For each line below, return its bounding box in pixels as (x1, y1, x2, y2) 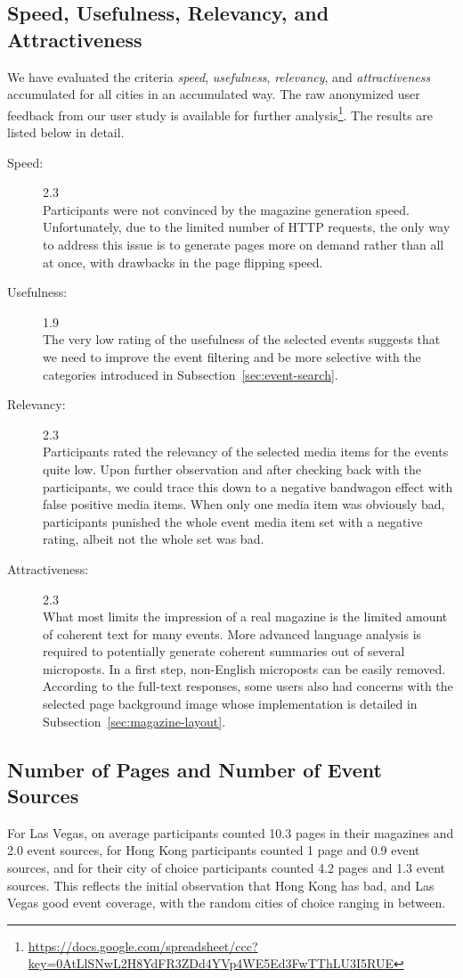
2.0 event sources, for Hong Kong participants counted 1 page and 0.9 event (7, 841, 420, 859)
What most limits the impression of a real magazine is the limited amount (43, 607, 448, 626)
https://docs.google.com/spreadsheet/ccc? (28, 936, 258, 955)
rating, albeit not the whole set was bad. (43, 530, 264, 548)
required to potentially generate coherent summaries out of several (43, 642, 405, 661)
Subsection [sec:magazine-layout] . (43, 711, 226, 730)
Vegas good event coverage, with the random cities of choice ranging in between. (7, 893, 446, 912)
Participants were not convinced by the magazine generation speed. (43, 200, 410, 218)
